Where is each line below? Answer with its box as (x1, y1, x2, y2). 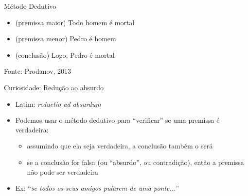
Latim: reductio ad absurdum (15, 98, 101, 109)
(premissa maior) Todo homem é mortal (15, 17, 135, 27)
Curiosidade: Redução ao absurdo (4, 82, 104, 92)
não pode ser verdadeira (27, 166, 99, 177)
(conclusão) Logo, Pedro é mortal (15, 49, 115, 60)
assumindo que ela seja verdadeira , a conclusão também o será (27, 141, 213, 151)
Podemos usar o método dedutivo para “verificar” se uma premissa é (15, 115, 220, 125)
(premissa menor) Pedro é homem (15, 33, 116, 44)
